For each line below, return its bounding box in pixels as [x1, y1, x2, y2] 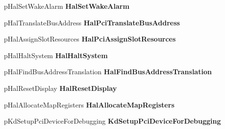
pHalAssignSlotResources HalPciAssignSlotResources [4, 34, 176, 44]
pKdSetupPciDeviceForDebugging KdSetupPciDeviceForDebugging [4, 116, 221, 126]
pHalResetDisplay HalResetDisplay [4, 83, 117, 93]
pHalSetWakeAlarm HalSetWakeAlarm [4, 1, 129, 11]
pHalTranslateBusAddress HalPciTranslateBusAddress [4, 17, 180, 27]
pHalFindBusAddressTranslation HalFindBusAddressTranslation [4, 66, 212, 77]
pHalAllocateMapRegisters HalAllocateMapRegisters [4, 99, 175, 109]
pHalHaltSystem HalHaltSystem [4, 50, 108, 60]
